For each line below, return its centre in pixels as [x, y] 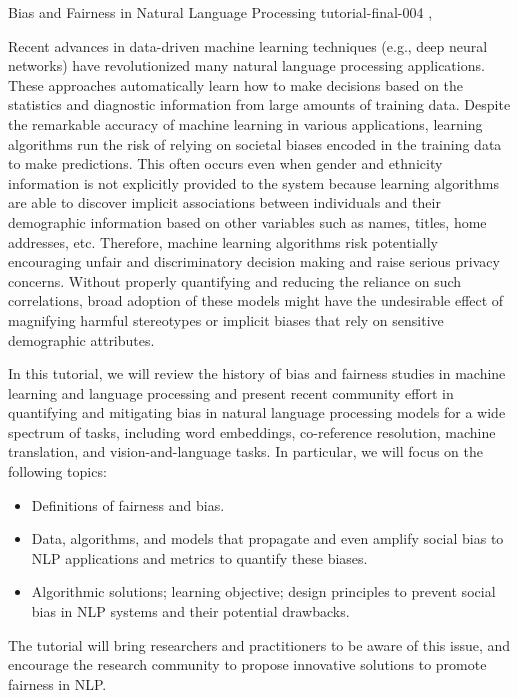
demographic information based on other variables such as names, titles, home [247, 221]
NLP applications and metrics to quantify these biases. [199, 557]
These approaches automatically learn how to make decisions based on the [236, 84]
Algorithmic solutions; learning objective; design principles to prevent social [263, 591]
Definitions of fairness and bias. [128, 504]
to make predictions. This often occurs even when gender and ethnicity [225, 163]
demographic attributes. [81, 339]
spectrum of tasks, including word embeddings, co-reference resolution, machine [252, 431]
